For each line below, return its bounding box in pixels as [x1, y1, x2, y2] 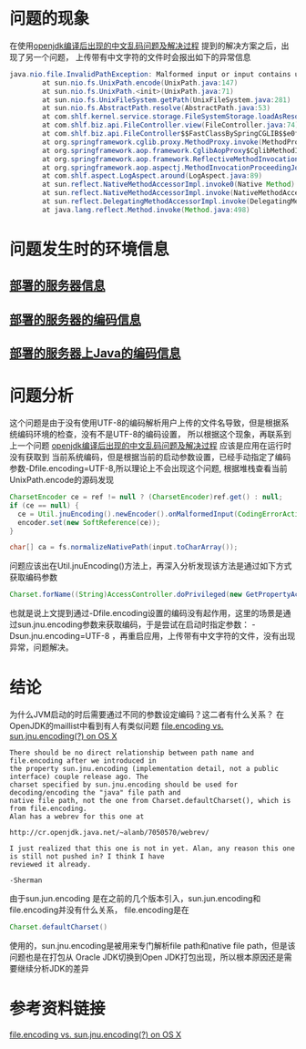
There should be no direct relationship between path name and [9, 748, 255, 757]
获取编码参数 [9, 571, 57, 583]
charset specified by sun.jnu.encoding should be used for [9, 780, 239, 789]
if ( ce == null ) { [9, 500, 79, 510]
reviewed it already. [9, 860, 92, 869]
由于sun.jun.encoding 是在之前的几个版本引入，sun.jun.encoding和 [9, 893, 261, 904]
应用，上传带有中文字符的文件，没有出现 [143, 631, 296, 642]
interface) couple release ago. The [9, 772, 148, 782]
